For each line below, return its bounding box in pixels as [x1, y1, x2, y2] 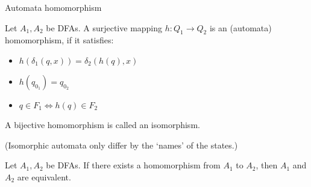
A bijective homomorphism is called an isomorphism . [5, 118, 200, 130]
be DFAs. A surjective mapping [46, 21, 163, 34]
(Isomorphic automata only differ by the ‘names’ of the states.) [5, 138, 238, 151]
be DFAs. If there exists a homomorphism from [46, 159, 221, 171]
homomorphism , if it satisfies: [5, 34, 114, 46]
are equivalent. [17, 170, 71, 183]
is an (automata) [209, 21, 272, 34]
